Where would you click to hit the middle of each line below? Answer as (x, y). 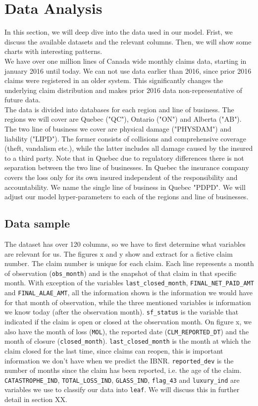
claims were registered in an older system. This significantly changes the (114, 80)
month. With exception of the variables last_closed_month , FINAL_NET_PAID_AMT (129, 283)
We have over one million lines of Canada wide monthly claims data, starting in (126, 61)
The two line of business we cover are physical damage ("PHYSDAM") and (118, 129)
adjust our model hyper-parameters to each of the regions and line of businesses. (127, 197)
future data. (23, 100)
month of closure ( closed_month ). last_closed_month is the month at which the (128, 341)
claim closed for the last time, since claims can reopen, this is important (114, 350)
